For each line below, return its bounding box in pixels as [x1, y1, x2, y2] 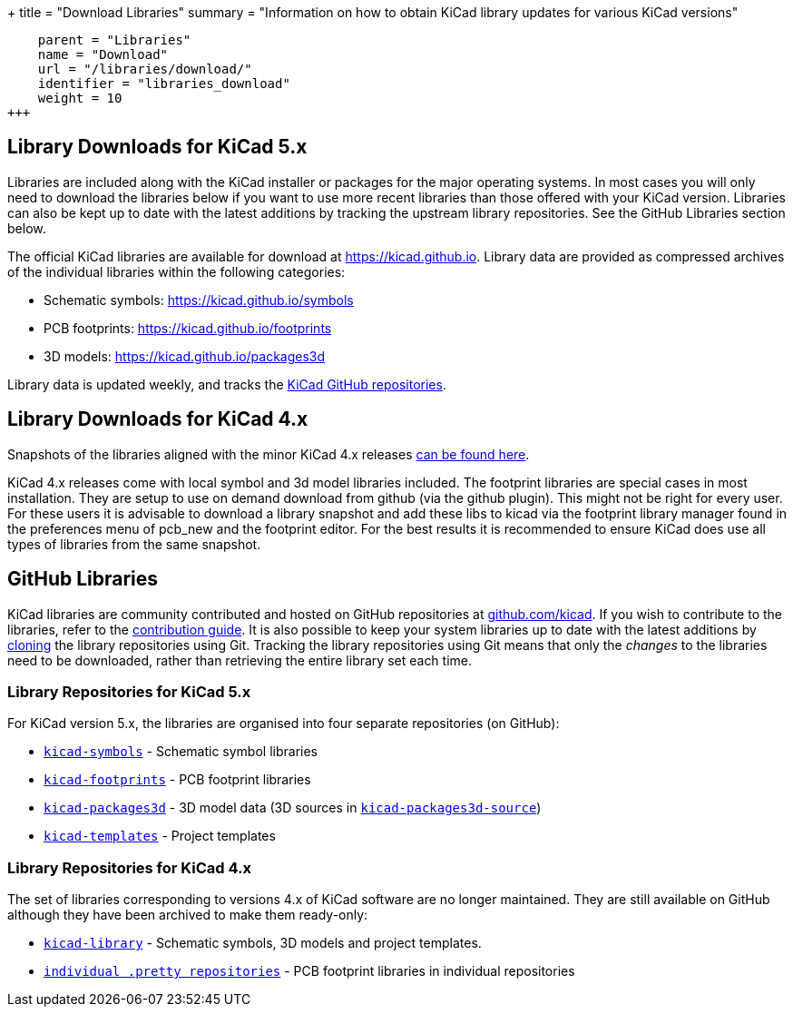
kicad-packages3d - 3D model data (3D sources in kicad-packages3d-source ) [44, 800, 542, 816]
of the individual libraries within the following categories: [7, 263, 346, 280]
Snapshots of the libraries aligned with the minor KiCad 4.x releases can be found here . [7, 446, 530, 462]
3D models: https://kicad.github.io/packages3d [44, 348, 326, 364]
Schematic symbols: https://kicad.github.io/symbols [44, 291, 354, 308]
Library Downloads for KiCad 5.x [7, 135, 308, 159]
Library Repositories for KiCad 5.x [7, 682, 251, 701]
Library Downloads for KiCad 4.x [7, 408, 308, 431]
